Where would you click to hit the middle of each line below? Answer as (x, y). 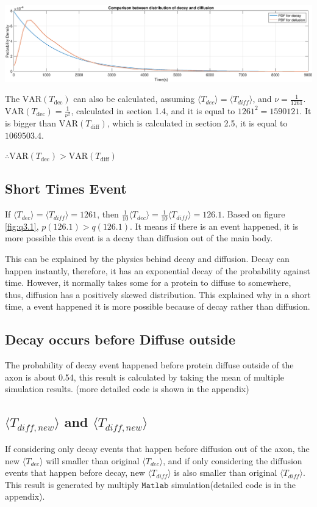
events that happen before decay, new (75, 472)
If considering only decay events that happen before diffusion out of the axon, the (157, 448)
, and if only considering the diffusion (233, 460)
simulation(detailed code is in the (234, 484)
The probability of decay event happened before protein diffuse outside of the (149, 365)
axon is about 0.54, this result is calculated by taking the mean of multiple (145, 377)
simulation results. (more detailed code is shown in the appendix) (127, 389)
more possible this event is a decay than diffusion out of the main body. (139, 238)
